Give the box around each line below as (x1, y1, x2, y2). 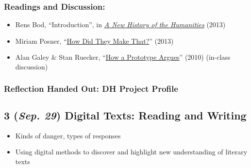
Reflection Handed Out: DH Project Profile (4, 82, 178, 94)
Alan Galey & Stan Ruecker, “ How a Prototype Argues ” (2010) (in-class (15, 52, 231, 62)
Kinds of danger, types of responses (15, 130, 121, 140)
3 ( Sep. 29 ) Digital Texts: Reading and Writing (4, 107, 247, 122)
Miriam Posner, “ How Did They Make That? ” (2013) (15, 35, 174, 46)
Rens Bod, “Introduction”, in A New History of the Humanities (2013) (15, 19, 226, 30)
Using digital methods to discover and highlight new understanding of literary (15, 147, 248, 157)
